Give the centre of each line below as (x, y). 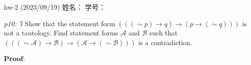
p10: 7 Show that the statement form (60, 23)
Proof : (15, 58)
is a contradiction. (165, 42)
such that (164, 33)
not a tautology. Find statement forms (61, 33)
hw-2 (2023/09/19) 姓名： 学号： (55, 7)
